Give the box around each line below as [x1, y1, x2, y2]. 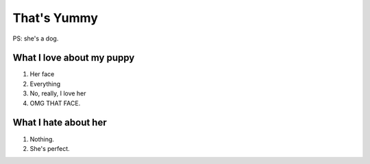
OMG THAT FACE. [29, 99, 81, 107]
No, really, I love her [29, 89, 86, 97]
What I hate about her [12, 117, 108, 128]
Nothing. [29, 134, 55, 143]
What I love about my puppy [12, 52, 135, 64]
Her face [29, 70, 55, 78]
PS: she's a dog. [12, 34, 59, 43]
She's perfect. [29, 144, 70, 152]
